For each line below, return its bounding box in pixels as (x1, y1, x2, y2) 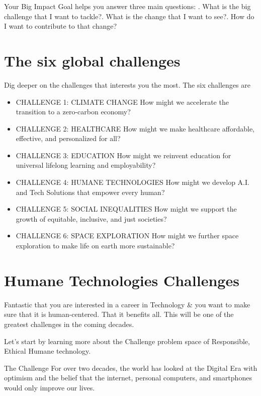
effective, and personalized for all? (16, 133, 121, 144)
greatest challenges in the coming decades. (4, 318, 134, 329)
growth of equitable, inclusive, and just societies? (16, 213, 167, 224)
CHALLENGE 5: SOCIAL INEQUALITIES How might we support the (16, 204, 237, 214)
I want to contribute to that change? (4, 21, 117, 31)
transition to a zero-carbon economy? (16, 106, 131, 117)
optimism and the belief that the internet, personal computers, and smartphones (4, 372, 252, 383)
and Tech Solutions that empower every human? (16, 186, 165, 197)
